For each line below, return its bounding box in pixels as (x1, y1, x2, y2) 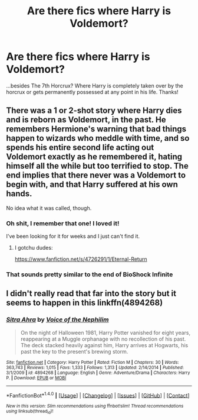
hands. (6, 189, 32, 199)
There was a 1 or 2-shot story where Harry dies (6, 105, 182, 116)
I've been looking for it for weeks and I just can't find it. (6, 232, 140, 240)
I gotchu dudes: (14, 244, 53, 251)
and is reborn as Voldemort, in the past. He (6, 115, 166, 125)
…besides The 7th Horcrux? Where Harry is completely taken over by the (6, 82, 184, 89)
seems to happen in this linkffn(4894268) (6, 298, 163, 308)
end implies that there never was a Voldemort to (6, 170, 186, 180)
